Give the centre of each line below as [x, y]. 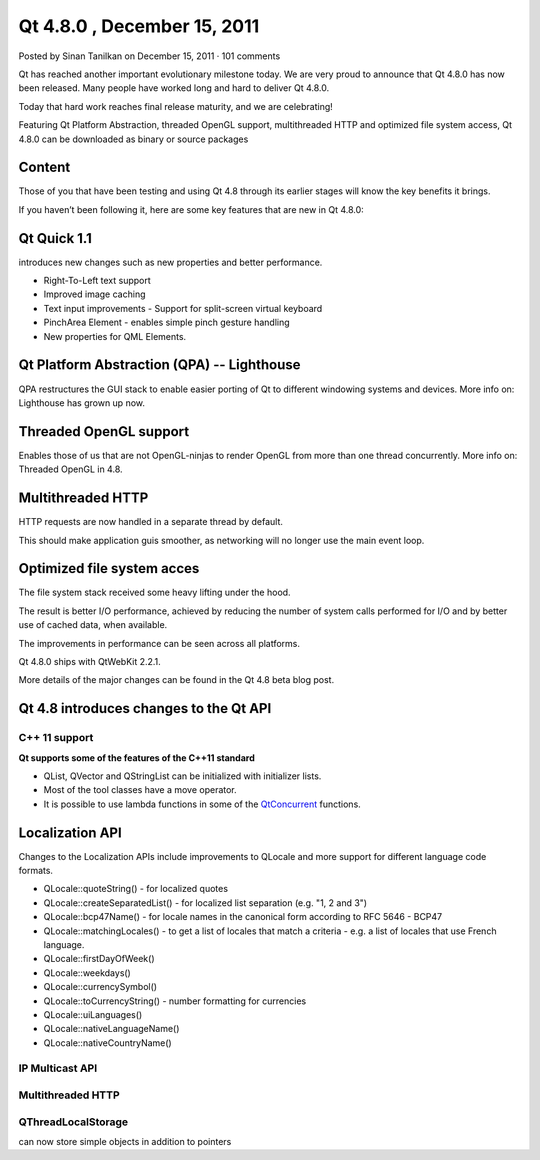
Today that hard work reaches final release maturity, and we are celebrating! [176, 106]
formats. [36, 871]
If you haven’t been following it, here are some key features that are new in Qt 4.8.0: [191, 209]
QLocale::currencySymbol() [100, 987]
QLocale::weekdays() [87, 972]
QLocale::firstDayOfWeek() [99, 959]
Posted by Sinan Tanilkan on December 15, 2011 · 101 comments [149, 56]
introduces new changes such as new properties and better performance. [170, 262]
